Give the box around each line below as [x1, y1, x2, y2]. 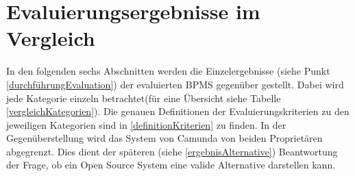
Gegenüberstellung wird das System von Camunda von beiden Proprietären [6, 131, 323, 145]
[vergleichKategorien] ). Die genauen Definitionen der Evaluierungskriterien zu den [6, 104, 350, 118]
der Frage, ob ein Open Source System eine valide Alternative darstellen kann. [6, 158, 336, 172]
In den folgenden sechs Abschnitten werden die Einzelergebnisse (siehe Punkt [6, 64, 330, 78]
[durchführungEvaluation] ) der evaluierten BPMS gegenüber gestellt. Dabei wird [6, 77, 344, 91]
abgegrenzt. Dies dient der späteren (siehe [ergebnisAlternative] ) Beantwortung [6, 144, 338, 158]
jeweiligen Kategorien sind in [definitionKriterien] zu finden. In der [6, 117, 286, 131]
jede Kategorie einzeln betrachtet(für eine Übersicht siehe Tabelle [6, 90, 281, 105]
